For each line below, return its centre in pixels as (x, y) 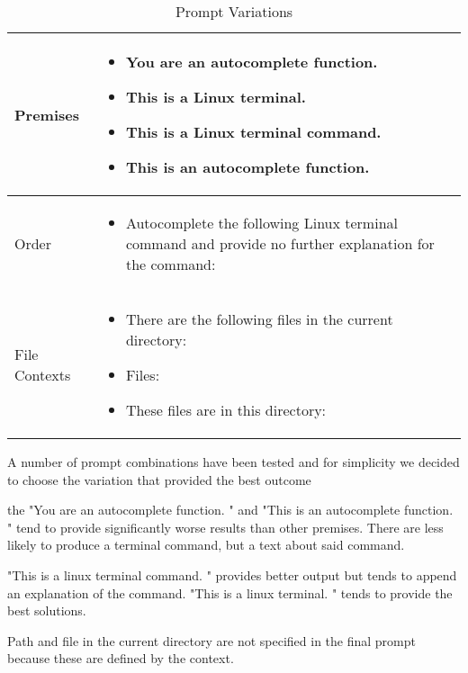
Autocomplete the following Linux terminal (261, 223)
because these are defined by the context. (121, 658)
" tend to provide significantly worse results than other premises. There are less (225, 527)
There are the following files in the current (259, 319)
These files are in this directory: (226, 410)
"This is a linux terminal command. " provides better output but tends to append (232, 574)
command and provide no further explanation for (280, 243)
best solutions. (47, 610)
